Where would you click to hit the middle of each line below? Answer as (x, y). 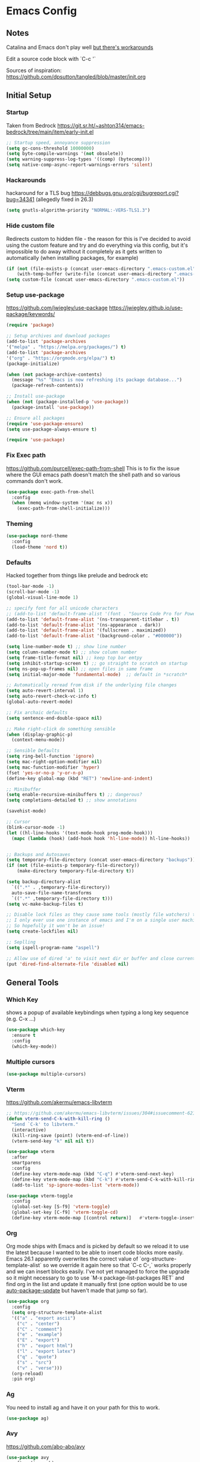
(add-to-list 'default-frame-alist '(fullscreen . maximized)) (86, 630)
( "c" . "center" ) (38, 1324)
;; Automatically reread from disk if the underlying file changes (92, 685)
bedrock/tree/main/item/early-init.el (50, 132)
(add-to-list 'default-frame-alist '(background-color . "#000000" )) (94, 636)
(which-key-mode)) (35, 1046)
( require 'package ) (30, 325)
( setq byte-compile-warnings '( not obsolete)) (65, 154)
